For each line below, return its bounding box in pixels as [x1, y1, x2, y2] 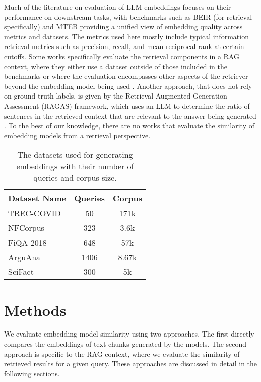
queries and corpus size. [33, 172, 117, 184]
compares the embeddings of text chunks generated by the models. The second [4, 339, 247, 349]
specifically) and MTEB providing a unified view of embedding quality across [4, 21, 243, 32]
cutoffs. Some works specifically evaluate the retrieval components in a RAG [4, 51, 239, 61]
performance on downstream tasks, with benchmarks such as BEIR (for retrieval [4, 11, 252, 22]
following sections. [4, 368, 60, 378]
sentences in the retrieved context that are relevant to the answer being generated [4, 110, 256, 121]
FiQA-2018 [8, 236, 47, 249]
